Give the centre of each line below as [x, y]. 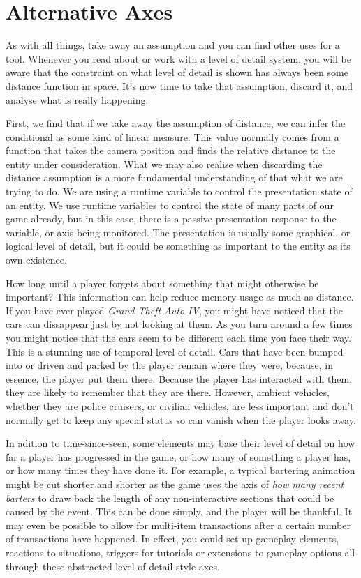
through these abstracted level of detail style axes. [113, 566]
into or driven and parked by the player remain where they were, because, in [169, 365]
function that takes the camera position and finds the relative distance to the [171, 150]
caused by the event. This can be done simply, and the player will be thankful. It [179, 511]
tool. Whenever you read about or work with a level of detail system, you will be [178, 58]
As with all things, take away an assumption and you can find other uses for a [173, 45]
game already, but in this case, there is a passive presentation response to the [171, 219]
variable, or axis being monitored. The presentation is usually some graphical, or [178, 232]
